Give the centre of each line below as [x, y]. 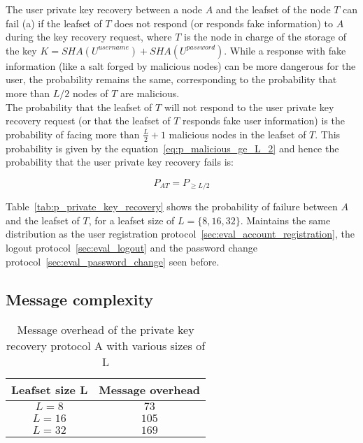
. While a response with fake [285, 50]
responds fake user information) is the [264, 121]
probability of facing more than [73, 134]
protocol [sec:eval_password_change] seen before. [113, 261]
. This [328, 134]
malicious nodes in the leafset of [237, 134]
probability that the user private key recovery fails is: [120, 162]
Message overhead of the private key [106, 330]
